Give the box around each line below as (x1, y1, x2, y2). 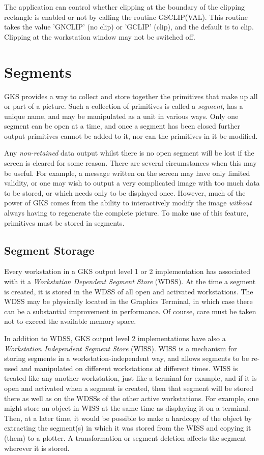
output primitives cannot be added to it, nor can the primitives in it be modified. (4, 130, 258, 141)
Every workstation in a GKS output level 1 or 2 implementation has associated (4, 266, 251, 277)
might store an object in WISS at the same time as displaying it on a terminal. (4, 403, 250, 413)
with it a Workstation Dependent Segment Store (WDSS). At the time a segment (4, 276, 256, 287)
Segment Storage (4, 242, 95, 258)
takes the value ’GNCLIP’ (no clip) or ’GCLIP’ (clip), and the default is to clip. (4, 21, 254, 32)
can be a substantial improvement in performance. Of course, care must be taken (4, 306, 256, 316)
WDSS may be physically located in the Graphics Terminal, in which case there (4, 296, 253, 307)
